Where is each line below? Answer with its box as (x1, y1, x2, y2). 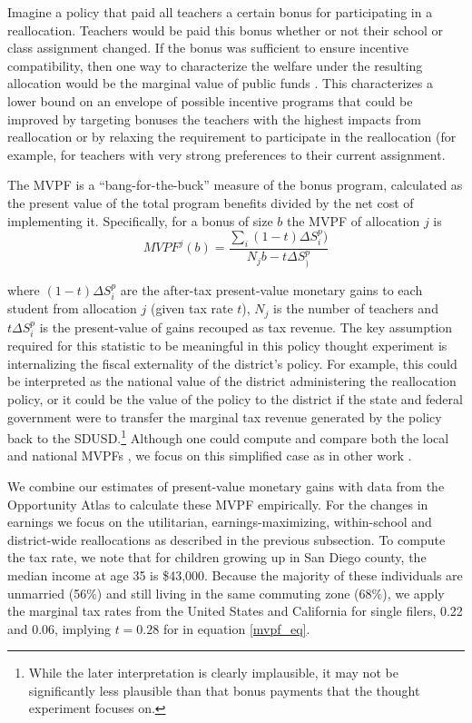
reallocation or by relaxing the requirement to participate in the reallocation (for (7, 127, 457, 146)
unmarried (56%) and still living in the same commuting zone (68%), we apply (7, 583, 445, 602)
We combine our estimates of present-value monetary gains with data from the (7, 476, 445, 495)
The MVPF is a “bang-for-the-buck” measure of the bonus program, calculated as (7, 175, 463, 194)
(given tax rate (150, 299, 233, 318)
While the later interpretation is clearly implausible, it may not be (28, 663, 398, 682)
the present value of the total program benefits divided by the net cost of (7, 193, 414, 212)
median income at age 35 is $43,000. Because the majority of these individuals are (7, 565, 463, 584)
